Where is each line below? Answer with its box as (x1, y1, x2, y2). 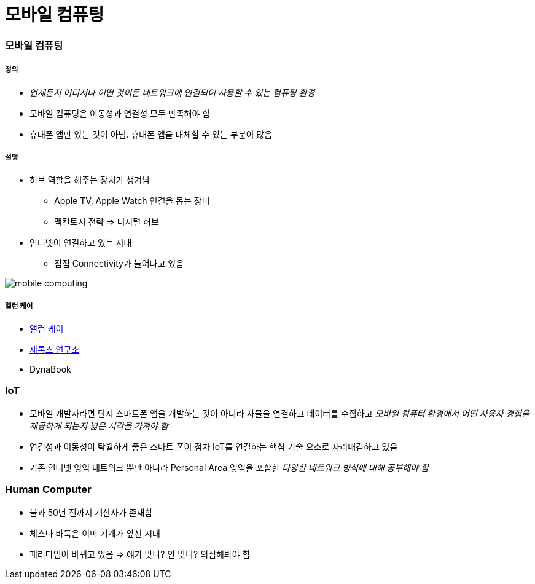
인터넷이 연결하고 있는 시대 (29, 237, 132, 248)
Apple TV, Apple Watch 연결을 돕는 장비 (54, 195, 210, 207)
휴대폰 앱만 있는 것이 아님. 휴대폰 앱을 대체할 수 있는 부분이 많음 (29, 128, 273, 140)
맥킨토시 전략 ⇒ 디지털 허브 (54, 216, 159, 227)
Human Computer (5, 483, 92, 496)
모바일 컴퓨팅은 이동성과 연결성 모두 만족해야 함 (29, 108, 211, 119)
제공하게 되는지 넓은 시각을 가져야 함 (29, 420, 168, 431)
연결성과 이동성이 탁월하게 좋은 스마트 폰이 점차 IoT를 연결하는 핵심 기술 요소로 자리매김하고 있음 (29, 441, 398, 452)
